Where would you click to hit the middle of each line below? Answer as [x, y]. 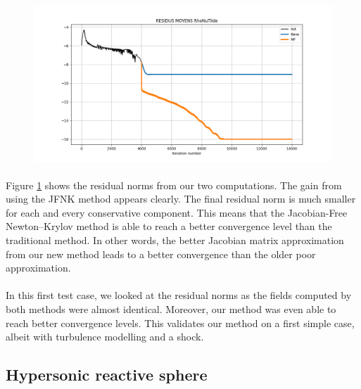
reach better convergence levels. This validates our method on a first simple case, [180, 323]
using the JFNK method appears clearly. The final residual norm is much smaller [181, 199]
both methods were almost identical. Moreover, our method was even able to [171, 309]
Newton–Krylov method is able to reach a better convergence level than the [169, 226]
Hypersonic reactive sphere [107, 375]
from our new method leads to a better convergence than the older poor [161, 254]
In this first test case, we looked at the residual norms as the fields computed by [179, 295]
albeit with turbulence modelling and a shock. [105, 337]
